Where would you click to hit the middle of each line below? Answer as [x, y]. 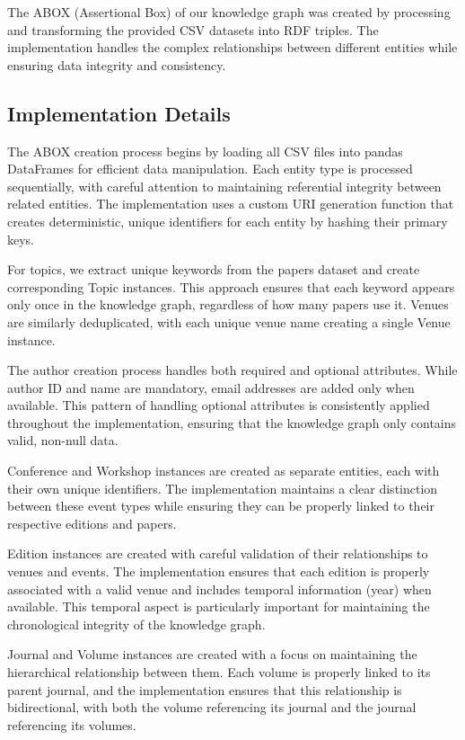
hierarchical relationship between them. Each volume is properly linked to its [219, 672]
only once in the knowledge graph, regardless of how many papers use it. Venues [228, 304]
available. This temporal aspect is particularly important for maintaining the [219, 606]
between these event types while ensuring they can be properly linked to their [221, 506]
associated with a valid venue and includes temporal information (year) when [219, 588]
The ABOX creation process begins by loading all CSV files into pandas [205, 151]
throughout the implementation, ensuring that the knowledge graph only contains [232, 422]
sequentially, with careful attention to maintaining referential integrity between [224, 186]
